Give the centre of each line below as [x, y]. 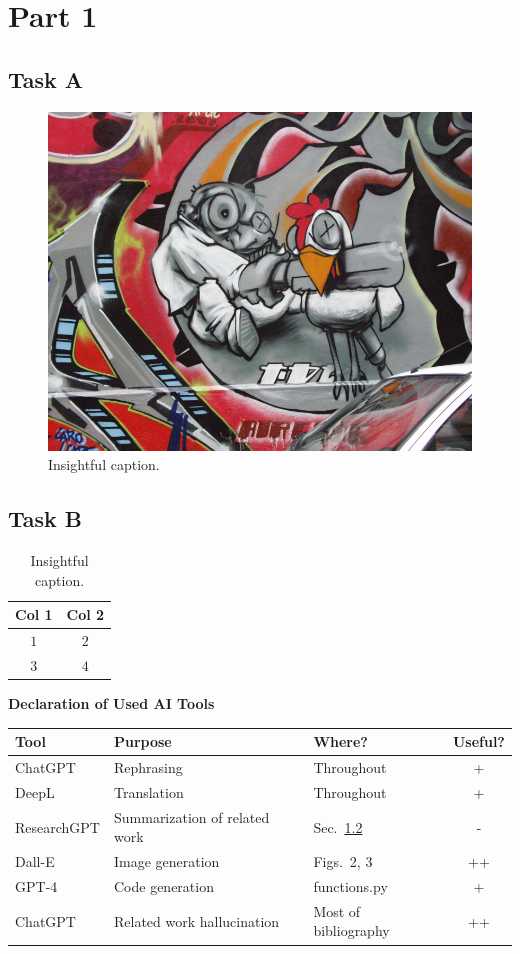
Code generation [163, 886]
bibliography [351, 930]
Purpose [142, 741]
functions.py [350, 886]
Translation [148, 791]
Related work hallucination [196, 920]
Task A [46, 78]
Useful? [478, 741]
